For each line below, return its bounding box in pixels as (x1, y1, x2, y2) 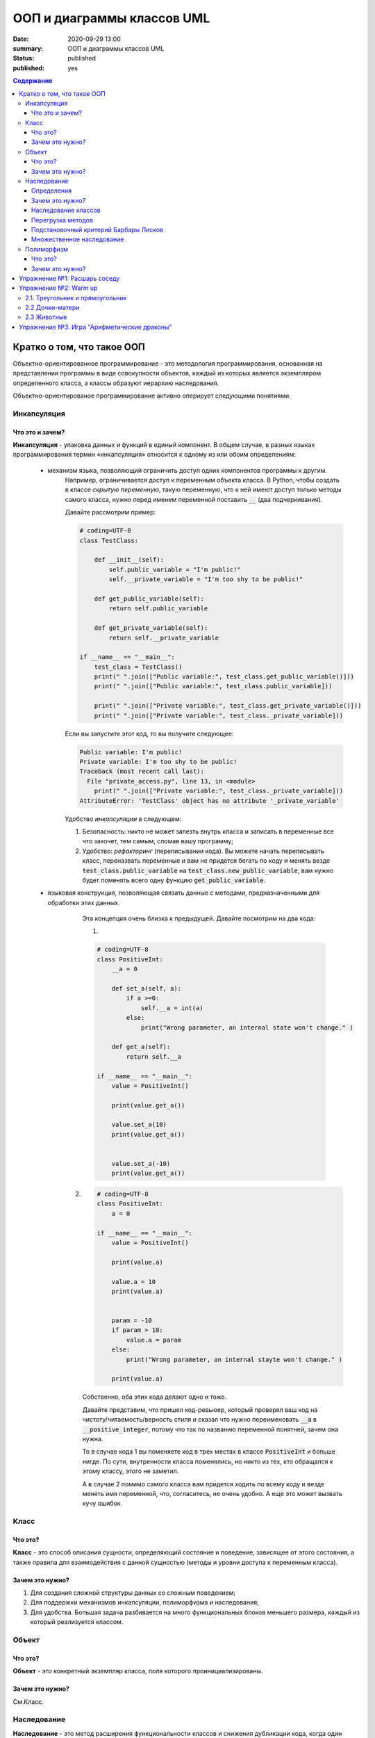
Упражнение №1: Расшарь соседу (19, 274, 120, 282)
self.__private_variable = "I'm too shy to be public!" (108, 576, 303, 583)
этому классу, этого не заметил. (82, 1467, 179, 1475)
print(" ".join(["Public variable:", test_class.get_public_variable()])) (94, 673, 354, 681)
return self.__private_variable (108, 633, 219, 642)
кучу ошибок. (82, 1499, 123, 1508)
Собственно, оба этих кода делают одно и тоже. (82, 1392, 227, 1401)
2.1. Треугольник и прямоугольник (25, 293, 127, 302)
